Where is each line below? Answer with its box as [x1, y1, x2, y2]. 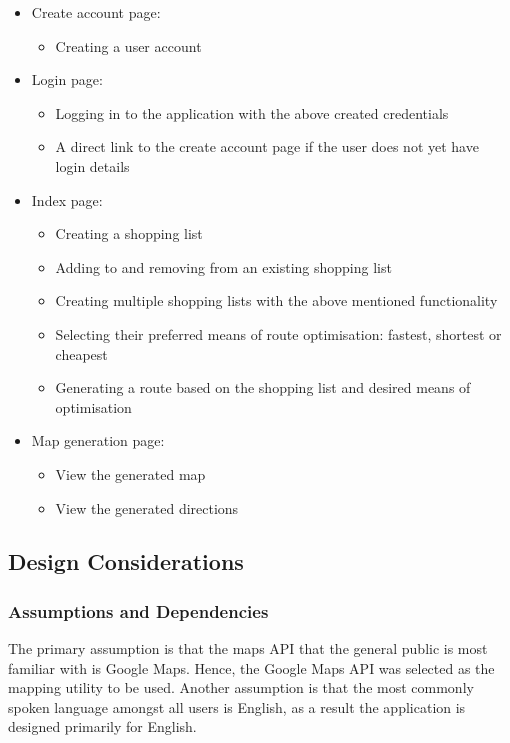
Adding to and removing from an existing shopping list [55, 256, 392, 277]
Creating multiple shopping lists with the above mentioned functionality [55, 290, 498, 311]
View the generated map [55, 463, 206, 484]
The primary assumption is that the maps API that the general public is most [8, 638, 488, 659]
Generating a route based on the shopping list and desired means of [55, 377, 471, 398]
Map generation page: [31, 430, 165, 451]
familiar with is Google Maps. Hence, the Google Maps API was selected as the [8, 657, 495, 678]
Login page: [31, 69, 103, 90]
